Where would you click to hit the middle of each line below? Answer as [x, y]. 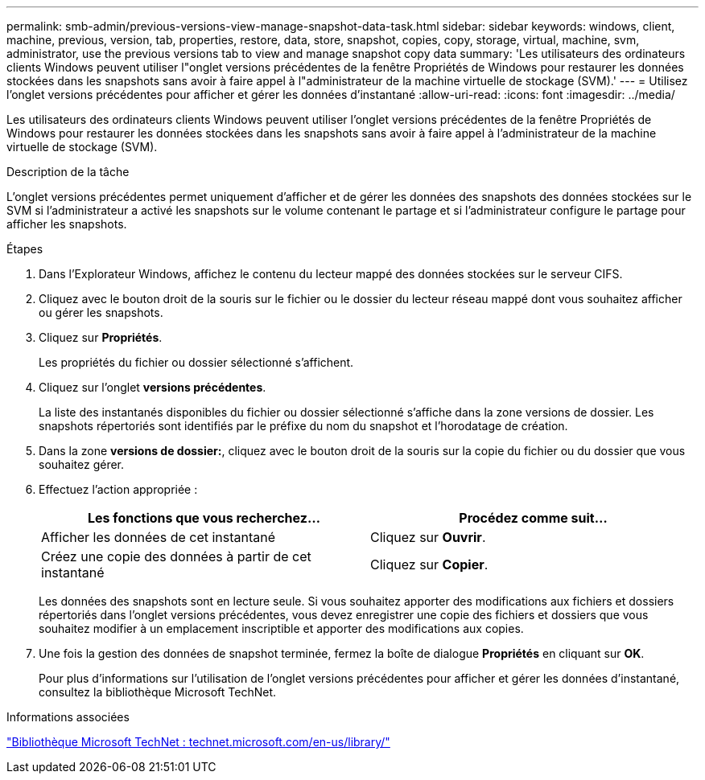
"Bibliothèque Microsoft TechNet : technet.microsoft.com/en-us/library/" [198, 742]
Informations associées [68, 717]
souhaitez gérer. [82, 464]
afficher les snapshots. [67, 224]
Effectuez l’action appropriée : [118, 489]
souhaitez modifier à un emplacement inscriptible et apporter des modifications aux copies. [281, 628]
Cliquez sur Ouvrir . [428, 537]
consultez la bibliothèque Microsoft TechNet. [158, 692]
